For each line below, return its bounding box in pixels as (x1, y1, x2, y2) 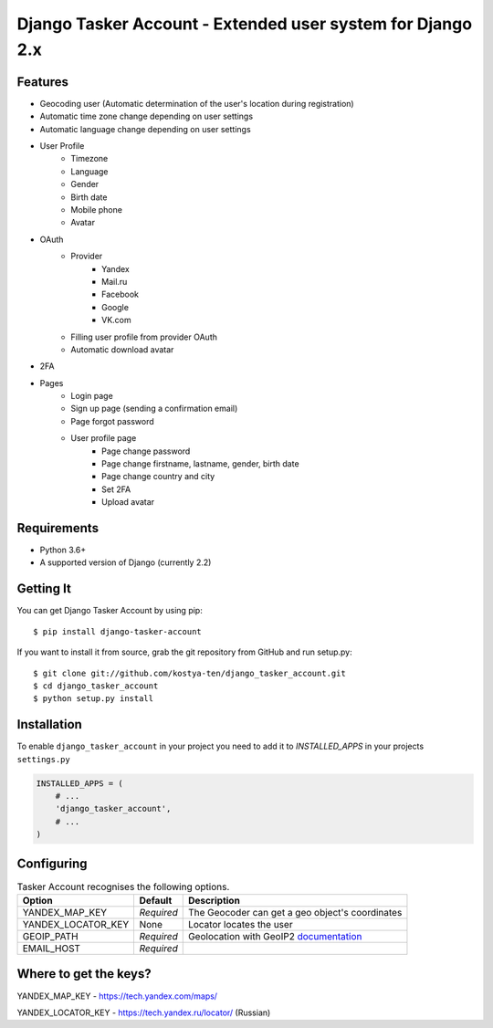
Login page (70, 391, 113, 402)
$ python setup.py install (33, 694, 154, 704)
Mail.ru (101, 276, 128, 287)
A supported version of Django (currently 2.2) (39, 557, 212, 568)
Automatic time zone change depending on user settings (39, 110, 254, 122)
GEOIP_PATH (22, 930, 79, 943)
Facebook (101, 288, 139, 300)
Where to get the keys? (16, 966, 152, 981)
